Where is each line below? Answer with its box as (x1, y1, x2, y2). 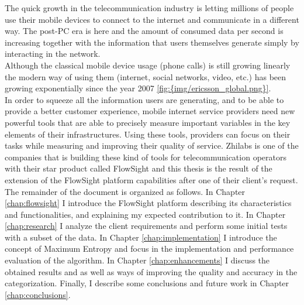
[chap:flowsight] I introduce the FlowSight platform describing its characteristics (5, 197, 292, 209)
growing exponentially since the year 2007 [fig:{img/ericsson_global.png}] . (5, 82, 271, 94)
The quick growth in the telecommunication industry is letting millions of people (5, 2, 294, 13)
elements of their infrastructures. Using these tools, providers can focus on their (5, 128, 291, 140)
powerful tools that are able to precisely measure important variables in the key (5, 116, 291, 128)
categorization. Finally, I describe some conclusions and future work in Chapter (5, 277, 289, 289)
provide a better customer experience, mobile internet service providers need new (5, 105, 295, 117)
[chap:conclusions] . (5, 288, 71, 300)
